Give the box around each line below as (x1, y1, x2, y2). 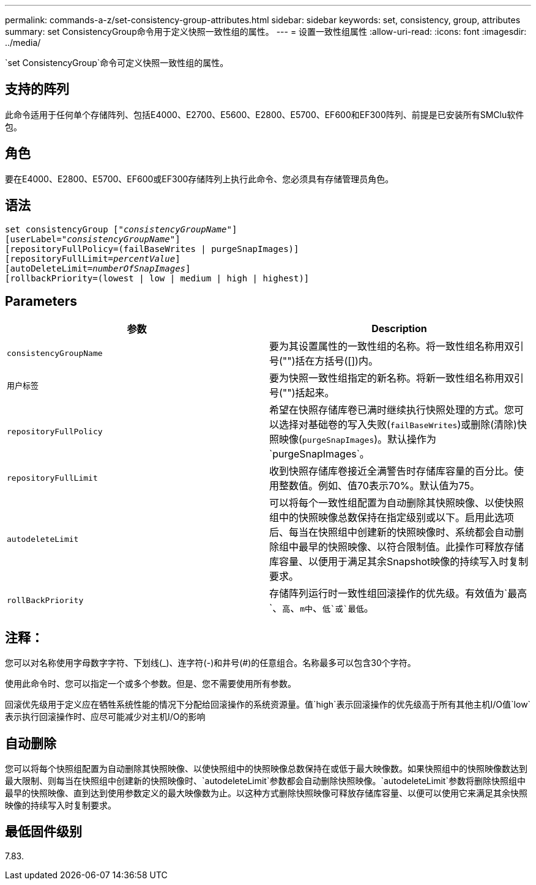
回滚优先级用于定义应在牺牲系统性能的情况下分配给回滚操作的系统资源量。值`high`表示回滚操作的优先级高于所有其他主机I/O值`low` (5, 699, 531, 710)
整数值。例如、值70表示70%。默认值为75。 (279, 480, 480, 492)
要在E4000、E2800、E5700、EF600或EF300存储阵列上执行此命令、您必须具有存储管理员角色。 (5, 173, 394, 184)
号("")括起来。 (269, 387, 335, 399)
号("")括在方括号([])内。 (269, 355, 378, 368)
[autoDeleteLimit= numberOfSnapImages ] (5, 263, 191, 273)
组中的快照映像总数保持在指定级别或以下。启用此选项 (269, 511, 515, 524)
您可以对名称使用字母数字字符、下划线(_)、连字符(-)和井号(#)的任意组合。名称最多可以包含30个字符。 (5, 657, 416, 668)
